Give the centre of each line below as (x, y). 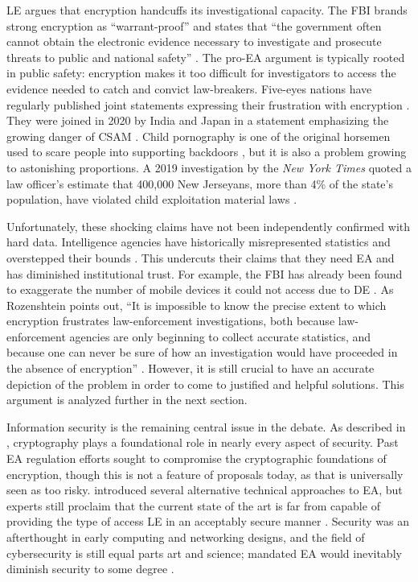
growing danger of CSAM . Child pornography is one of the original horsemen (199, 136)
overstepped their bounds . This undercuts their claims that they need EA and (201, 257)
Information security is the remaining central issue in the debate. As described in (206, 426)
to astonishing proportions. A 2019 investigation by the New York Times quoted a (209, 167)
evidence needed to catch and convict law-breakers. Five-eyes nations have (189, 88)
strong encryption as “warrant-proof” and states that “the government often (194, 25)
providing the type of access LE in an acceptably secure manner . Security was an (208, 521)
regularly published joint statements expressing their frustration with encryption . (208, 104)
